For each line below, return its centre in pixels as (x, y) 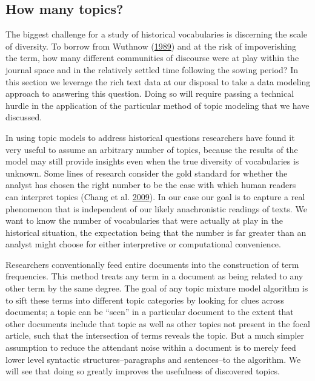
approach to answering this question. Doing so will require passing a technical (150, 93)
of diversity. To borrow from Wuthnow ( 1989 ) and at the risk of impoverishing (151, 46)
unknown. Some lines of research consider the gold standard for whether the (147, 173)
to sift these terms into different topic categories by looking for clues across (145, 300)
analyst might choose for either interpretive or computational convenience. (143, 244)
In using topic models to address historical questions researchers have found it (150, 137)
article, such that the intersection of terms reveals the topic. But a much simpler (155, 335)
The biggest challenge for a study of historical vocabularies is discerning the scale (157, 34)
